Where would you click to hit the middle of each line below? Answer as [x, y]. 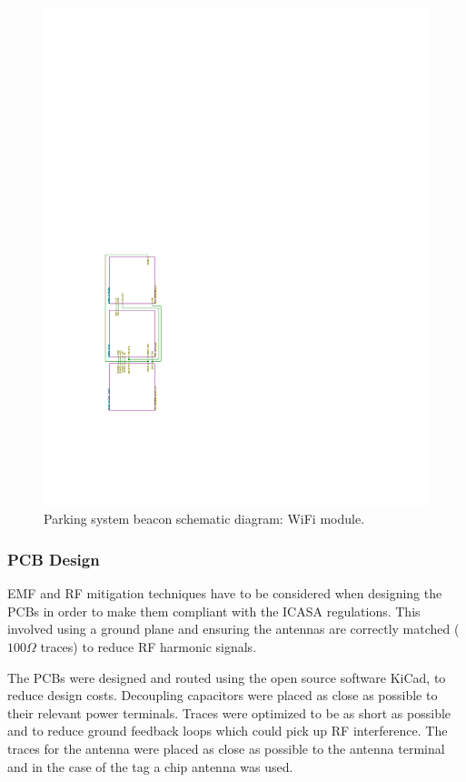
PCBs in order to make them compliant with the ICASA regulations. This [214, 611]
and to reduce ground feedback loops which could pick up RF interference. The [228, 731]
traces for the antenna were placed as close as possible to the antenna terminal [226, 749]
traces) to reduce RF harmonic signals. [149, 647]
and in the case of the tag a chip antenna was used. [150, 766]
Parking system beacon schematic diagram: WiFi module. [204, 519]
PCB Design [54, 559]
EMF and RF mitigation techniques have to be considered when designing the [225, 593]
